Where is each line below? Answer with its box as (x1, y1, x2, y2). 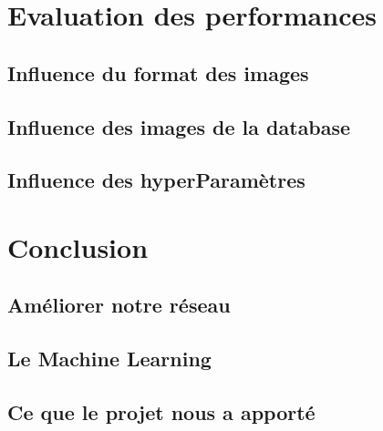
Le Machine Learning (7, 344, 212, 373)
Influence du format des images (7, 58, 309, 87)
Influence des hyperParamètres (7, 166, 305, 194)
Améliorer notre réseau (7, 291, 231, 319)
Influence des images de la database (7, 112, 351, 140)
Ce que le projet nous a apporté (7, 398, 316, 426)
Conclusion (7, 228, 149, 265)
